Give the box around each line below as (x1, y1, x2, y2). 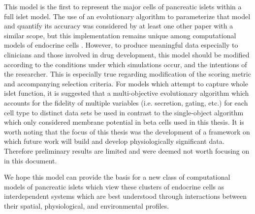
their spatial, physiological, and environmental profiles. (4, 200, 169, 211)
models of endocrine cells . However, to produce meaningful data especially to (4, 40, 238, 50)
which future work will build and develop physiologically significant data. (4, 136, 224, 146)
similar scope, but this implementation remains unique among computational (4, 30, 236, 40)
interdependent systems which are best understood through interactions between (4, 191, 247, 201)
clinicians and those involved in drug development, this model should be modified (4, 49, 250, 59)
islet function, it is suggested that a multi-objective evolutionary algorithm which (4, 88, 249, 98)
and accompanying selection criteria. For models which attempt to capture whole (4, 78, 248, 88)
